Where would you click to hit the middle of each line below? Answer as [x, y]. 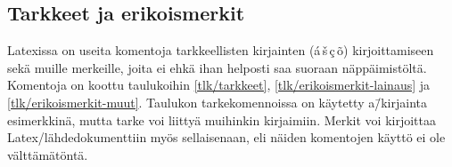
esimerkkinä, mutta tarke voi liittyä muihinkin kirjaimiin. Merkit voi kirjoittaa [222, 119]
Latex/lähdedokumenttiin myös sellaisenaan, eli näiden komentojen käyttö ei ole [226, 137]
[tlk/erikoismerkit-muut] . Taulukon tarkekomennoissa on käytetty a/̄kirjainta [217, 102]
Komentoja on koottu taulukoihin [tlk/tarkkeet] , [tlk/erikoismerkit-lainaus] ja [219, 85]
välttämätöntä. [48, 154]
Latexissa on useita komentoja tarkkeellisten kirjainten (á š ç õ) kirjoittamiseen [221, 50]
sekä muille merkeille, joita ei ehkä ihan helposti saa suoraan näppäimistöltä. [217, 67]
